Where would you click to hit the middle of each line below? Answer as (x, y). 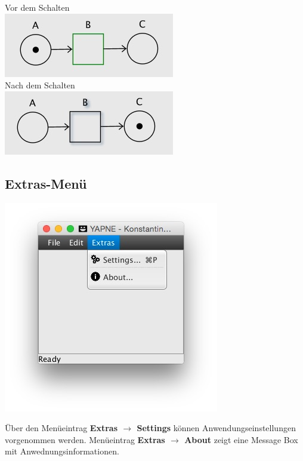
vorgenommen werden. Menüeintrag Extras (85, 439)
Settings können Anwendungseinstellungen (216, 428)
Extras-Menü (46, 183)
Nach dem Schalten (40, 85)
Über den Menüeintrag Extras (61, 428)
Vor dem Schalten (37, 7)
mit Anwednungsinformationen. (62, 451)
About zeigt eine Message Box (241, 439)
